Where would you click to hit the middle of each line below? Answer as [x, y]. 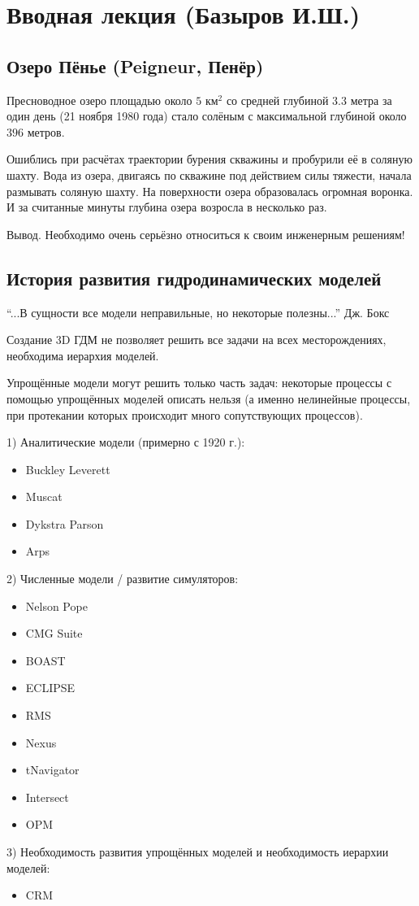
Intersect [47, 797]
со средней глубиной [277, 100]
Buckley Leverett [68, 469]
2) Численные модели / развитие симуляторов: [123, 579]
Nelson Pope [56, 605]
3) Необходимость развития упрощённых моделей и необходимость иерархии [198, 852]
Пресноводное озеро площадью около [99, 100]
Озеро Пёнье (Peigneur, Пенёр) [135, 65]
